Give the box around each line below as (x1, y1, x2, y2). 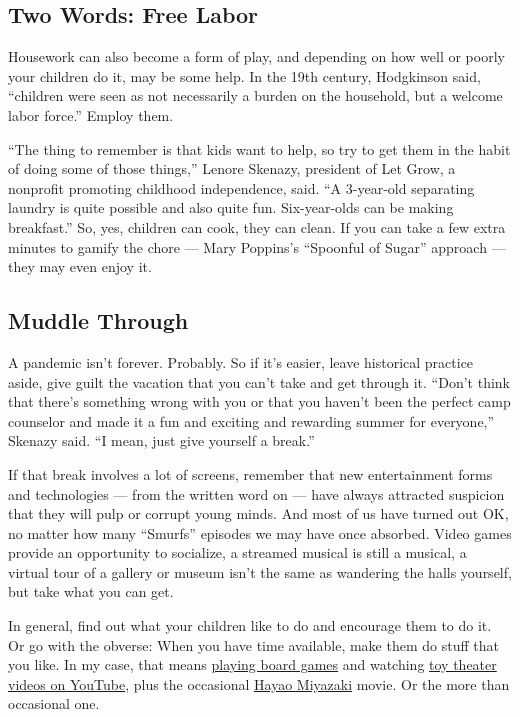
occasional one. (8, 693, 100, 714)
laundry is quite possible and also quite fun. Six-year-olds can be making (8, 197, 454, 218)
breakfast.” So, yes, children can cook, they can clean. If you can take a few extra (8, 216, 506, 237)
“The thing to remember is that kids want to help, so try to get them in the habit (8, 138, 511, 159)
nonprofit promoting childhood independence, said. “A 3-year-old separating (8, 177, 475, 198)
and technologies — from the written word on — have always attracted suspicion (8, 483, 505, 504)
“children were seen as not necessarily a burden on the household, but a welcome (8, 85, 503, 106)
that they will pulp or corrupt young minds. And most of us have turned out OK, (8, 503, 509, 524)
